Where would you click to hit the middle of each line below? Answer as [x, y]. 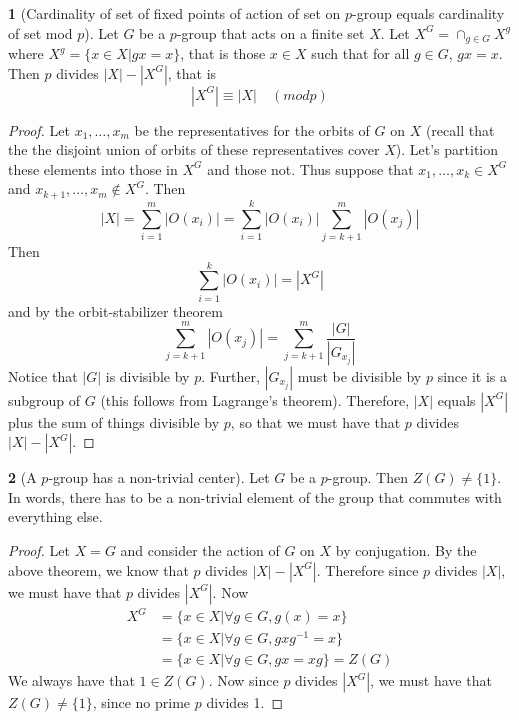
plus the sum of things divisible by [114, 421]
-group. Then [367, 477]
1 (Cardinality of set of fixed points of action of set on [174, 13]
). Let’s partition [447, 149]
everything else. [55, 516]
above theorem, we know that [98, 569]
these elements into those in [93, 168]
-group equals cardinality [428, 13]
